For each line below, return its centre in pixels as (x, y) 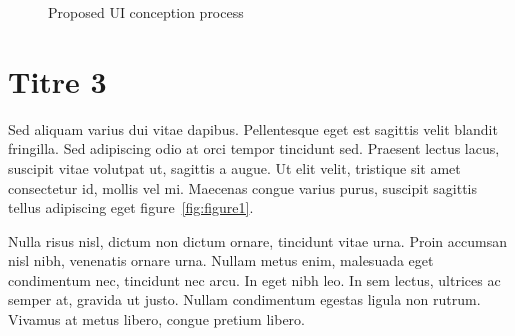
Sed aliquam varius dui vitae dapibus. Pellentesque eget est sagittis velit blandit (253, 128)
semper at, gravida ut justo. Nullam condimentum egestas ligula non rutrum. (244, 299)
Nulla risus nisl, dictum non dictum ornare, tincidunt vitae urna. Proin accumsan (257, 240)
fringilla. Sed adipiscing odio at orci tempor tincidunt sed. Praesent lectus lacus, (254, 148)
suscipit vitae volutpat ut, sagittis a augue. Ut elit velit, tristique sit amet (234, 167)
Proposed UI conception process (146, 12)
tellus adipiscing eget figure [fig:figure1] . (131, 207)
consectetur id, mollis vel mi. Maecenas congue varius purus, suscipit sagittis (242, 187)
